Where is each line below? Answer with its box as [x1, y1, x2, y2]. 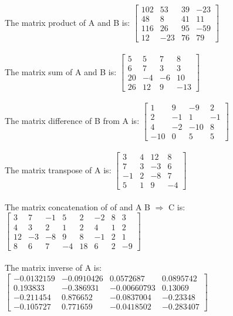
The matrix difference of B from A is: [5, 115, 140, 126]
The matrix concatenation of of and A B [5, 200, 150, 213]
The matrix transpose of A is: [5, 163, 112, 176]
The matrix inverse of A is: [5, 261, 102, 274]
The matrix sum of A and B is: [5, 65, 117, 78]
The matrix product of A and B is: [5, 16, 130, 28]
